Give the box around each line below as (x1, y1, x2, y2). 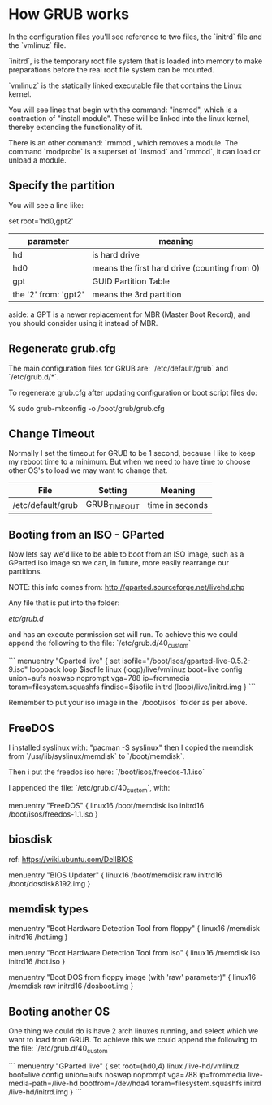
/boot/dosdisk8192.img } (8, 878, 91, 888)
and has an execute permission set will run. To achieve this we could (8, 630, 238, 639)
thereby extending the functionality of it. (8, 122, 143, 132)
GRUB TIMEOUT (85, 499, 140, 512)
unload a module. (8, 155, 67, 165)
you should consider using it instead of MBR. (8, 318, 158, 327)
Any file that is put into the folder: (8, 598, 120, 608)
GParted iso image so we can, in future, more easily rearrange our (8, 558, 230, 568)
